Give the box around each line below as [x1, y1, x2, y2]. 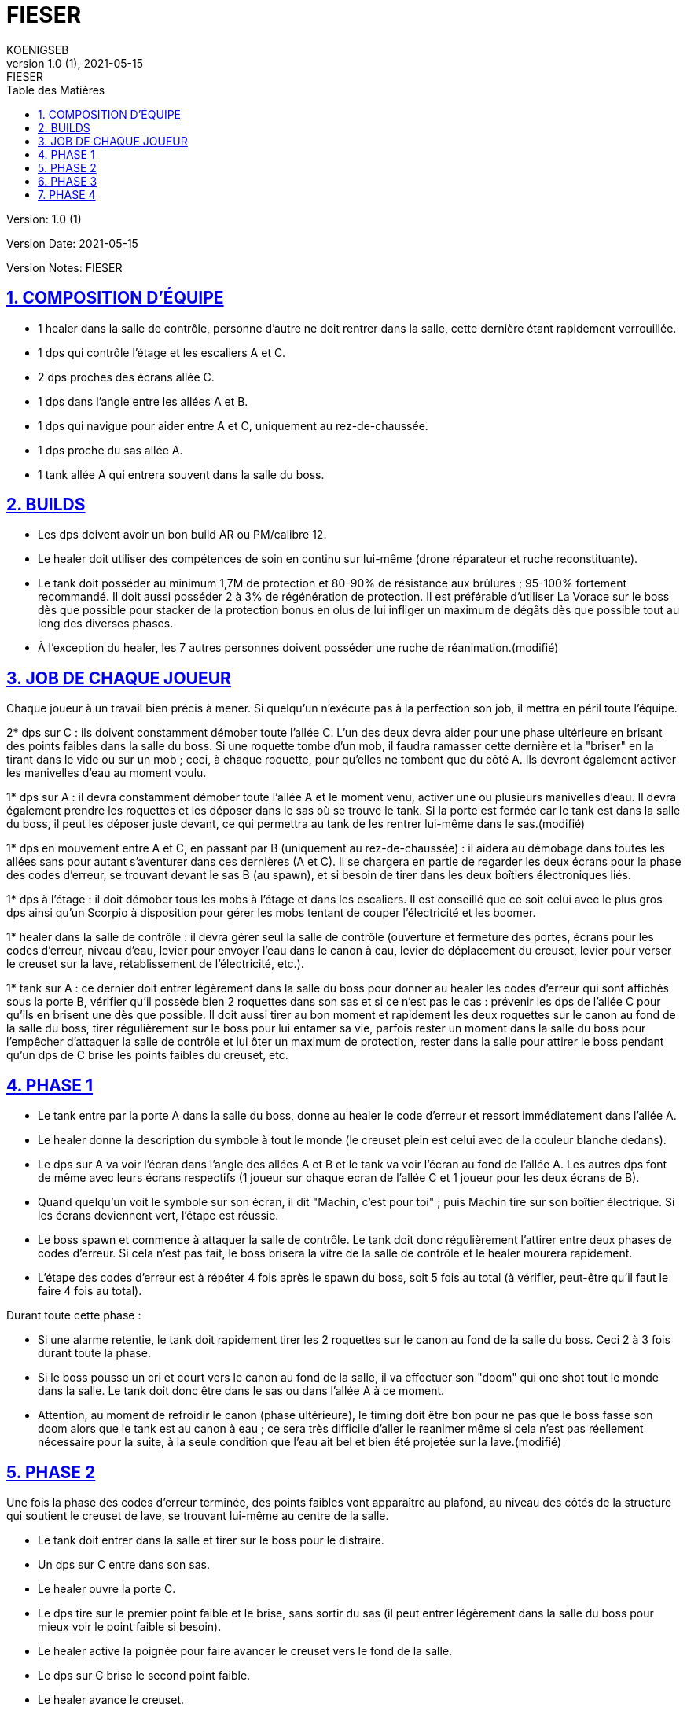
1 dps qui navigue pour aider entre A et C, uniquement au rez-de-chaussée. [38, 418, 428, 432]
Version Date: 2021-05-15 [6, 236, 138, 250]
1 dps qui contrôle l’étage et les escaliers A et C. [38, 345, 286, 359]
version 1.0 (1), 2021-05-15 [6, 56, 144, 70]
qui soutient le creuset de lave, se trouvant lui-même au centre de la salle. [6, 1508, 389, 1522]
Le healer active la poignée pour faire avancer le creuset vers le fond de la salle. [38, 1643, 453, 1658]
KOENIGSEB [6, 42, 69, 57]
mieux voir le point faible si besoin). [38, 1619, 222, 1633]
